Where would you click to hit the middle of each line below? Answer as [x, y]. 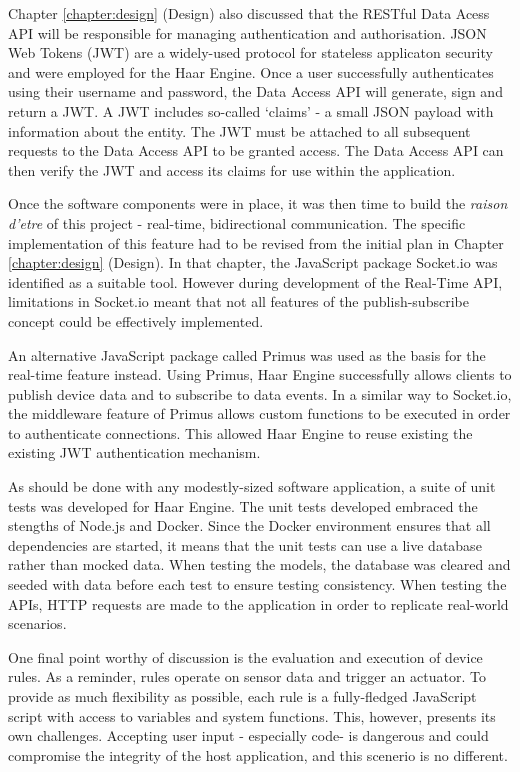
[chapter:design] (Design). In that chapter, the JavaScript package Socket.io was [253, 262]
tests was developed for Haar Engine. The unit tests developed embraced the [243, 505]
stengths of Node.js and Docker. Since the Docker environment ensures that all [249, 525]
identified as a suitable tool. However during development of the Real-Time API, [255, 281]
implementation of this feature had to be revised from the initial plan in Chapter [256, 242]
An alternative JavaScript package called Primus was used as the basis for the [247, 354]
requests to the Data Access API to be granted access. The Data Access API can [256, 150]
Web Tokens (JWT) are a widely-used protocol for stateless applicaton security [250, 52]
